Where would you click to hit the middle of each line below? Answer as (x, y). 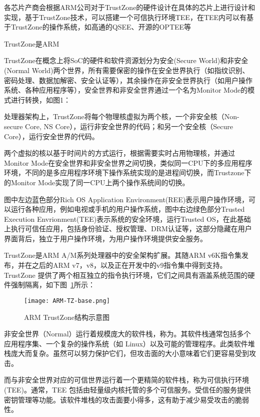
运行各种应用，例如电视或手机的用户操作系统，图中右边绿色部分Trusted (128, 209)
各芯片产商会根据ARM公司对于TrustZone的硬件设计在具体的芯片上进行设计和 (130, 7)
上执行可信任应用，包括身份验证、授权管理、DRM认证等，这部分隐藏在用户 (128, 229)
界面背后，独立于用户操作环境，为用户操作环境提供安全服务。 (105, 238)
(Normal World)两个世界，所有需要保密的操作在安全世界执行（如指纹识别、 (127, 70)
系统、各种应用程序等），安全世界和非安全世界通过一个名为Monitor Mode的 (126, 90)
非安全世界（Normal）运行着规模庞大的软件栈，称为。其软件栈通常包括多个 (127, 334)
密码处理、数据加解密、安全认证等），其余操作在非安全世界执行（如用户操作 (128, 80)
